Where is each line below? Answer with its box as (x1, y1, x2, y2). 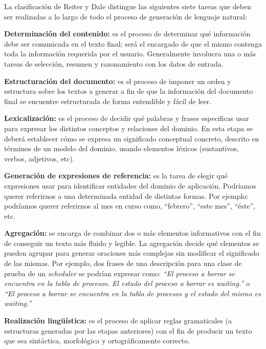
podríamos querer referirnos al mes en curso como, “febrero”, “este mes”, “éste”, (4, 200, 256, 211)
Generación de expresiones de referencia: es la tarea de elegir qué (4, 170, 228, 181)
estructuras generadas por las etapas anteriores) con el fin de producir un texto (4, 325, 252, 336)
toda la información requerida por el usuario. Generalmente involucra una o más (4, 48, 256, 59)
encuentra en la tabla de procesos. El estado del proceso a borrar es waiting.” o (4, 278, 250, 289)
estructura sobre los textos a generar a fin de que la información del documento (4, 86, 253, 96)
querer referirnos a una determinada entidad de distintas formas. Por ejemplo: (4, 190, 249, 201)
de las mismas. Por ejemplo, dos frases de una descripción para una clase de (4, 258, 242, 269)
